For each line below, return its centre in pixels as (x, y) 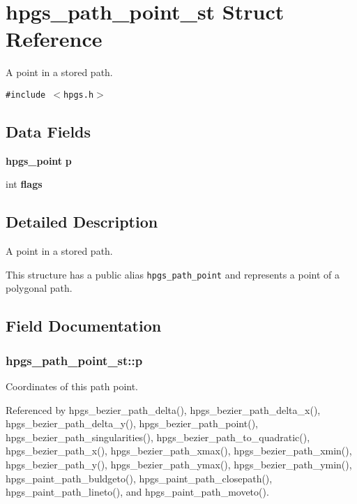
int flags (24, 184)
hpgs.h (79, 95)
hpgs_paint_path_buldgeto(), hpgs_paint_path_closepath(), (139, 478)
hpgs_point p (39, 160)
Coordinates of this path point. (72, 386)
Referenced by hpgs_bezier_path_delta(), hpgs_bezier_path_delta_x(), (163, 409)
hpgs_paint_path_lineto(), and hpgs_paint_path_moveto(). (137, 492)
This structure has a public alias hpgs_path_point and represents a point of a (173, 274)
